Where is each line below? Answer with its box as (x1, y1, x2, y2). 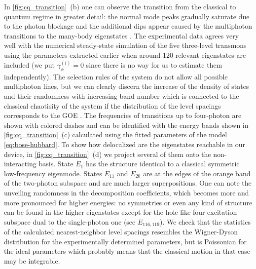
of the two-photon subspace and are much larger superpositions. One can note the (4, 178, 252, 188)
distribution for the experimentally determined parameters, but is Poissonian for (4, 236, 247, 246)
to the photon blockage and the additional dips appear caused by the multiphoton (4, 21, 253, 31)
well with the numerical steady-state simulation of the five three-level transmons (4, 40, 247, 50)
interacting (4, 158, 37, 169)
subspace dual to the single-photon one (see (4, 216, 136, 227)
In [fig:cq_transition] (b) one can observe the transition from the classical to (4, 1, 236, 11)
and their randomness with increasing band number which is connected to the (4, 90, 239, 101)
